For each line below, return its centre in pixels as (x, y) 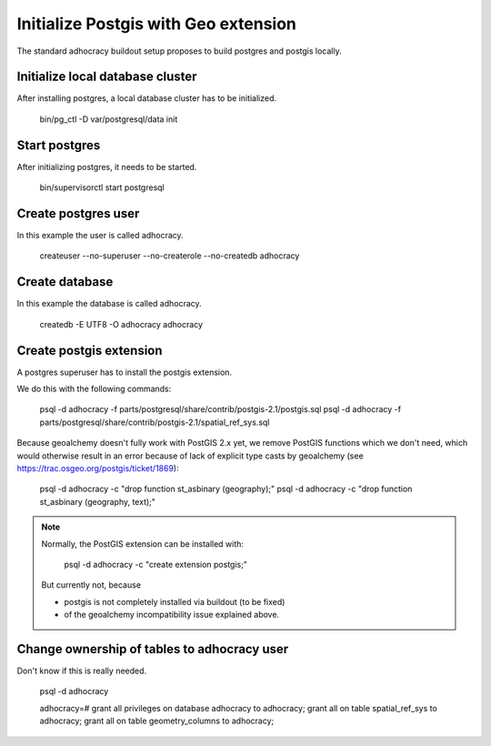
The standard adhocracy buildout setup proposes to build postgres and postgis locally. (179, 51)
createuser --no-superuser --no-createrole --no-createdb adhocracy (170, 256)
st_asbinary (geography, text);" (98, 501)
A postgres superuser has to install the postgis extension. (124, 372)
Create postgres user (78, 213)
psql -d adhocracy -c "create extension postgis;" (155, 564)
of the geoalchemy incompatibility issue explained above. (172, 615)
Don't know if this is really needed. (82, 671)
